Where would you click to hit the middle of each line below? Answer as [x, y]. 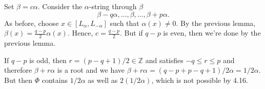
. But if [131, 33]
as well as [103, 80]
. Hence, [80, 33]
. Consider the [60, 6]
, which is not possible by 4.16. [200, 80]
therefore [18, 70]
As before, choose [32, 23]
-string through [113, 6]
